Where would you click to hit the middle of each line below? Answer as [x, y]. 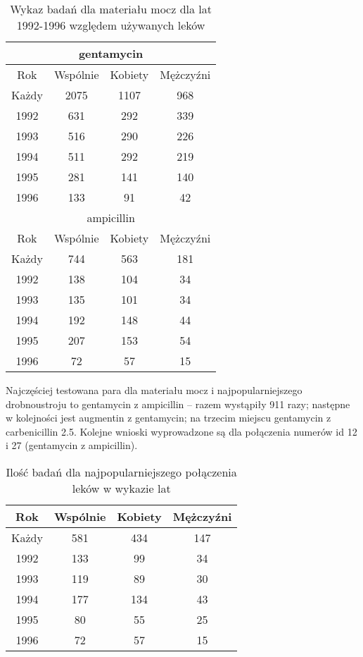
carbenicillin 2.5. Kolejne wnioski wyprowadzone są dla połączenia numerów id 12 [181, 431]
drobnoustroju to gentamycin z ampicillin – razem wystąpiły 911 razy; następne [178, 404]
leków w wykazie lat [121, 488]
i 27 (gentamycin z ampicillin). [72, 445]
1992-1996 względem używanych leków [111, 25]
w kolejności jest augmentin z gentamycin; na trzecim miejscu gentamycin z [168, 418]
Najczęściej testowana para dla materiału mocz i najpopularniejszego [154, 390]
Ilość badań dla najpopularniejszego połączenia [121, 472]
